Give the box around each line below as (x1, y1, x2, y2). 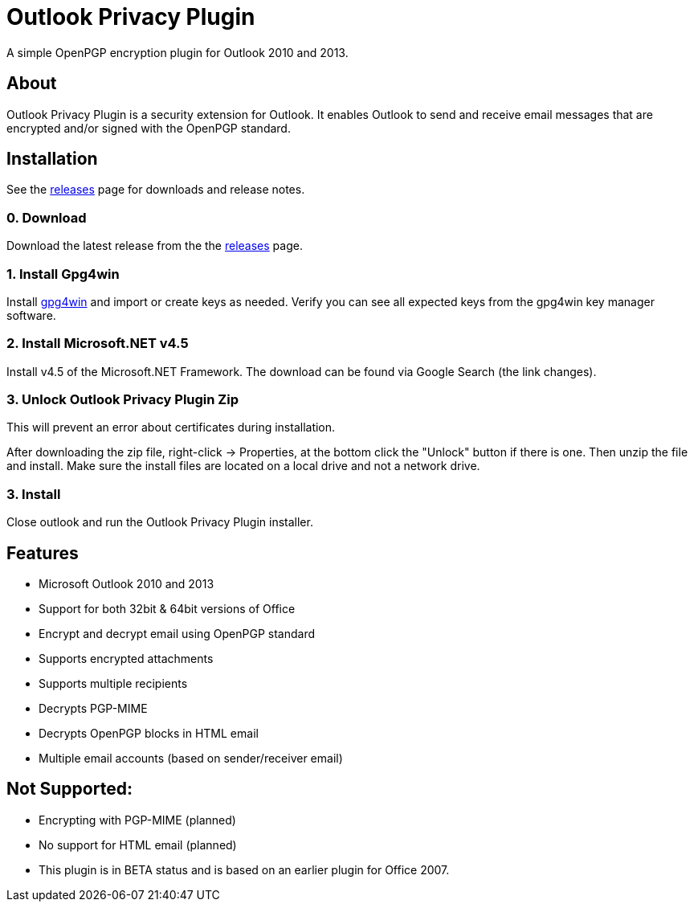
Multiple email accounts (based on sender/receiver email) (39, 751, 343, 766)
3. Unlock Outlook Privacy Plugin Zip (6, 391, 239, 408)
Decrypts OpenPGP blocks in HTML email (39, 726, 259, 741)
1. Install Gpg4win (6, 265, 120, 282)
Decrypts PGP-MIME (39, 701, 148, 716)
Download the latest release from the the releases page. (6, 239, 303, 253)
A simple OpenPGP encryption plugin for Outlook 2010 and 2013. (6, 45, 349, 59)
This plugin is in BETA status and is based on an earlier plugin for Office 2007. (39, 862, 450, 877)
